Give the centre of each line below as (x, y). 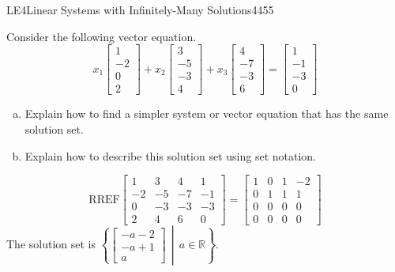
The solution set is (51, 244)
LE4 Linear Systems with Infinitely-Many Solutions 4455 (140, 9)
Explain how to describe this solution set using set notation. (171, 155)
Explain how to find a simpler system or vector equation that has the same (207, 113)
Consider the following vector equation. (102, 36)
